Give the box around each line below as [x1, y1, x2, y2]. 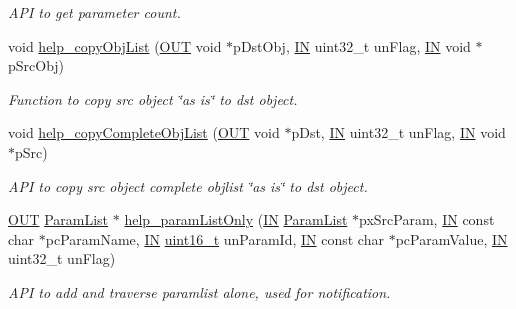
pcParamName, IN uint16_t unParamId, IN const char [45, 228, 384, 249]
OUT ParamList [8, 209, 109, 230]
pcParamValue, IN [395, 228, 508, 249]
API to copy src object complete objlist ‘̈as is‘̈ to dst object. [8, 175, 368, 196]
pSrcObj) [8, 55, 65, 76]
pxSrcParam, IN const [359, 209, 495, 230]
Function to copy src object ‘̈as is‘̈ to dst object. [8, 88, 298, 109]
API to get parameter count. [8, 2, 181, 22]
